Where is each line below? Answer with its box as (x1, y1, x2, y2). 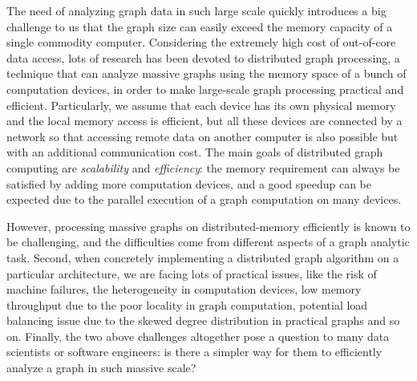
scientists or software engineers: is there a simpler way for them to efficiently (6, 343, 383, 360)
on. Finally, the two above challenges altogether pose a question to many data (6, 327, 390, 344)
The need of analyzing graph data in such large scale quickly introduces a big (6, 2, 387, 18)
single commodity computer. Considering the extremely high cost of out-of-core (6, 34, 396, 51)
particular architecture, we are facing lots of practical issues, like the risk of (6, 265, 377, 282)
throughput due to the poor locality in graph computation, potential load (6, 296, 368, 313)
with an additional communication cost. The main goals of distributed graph (6, 144, 383, 160)
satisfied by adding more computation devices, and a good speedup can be (6, 175, 371, 192)
